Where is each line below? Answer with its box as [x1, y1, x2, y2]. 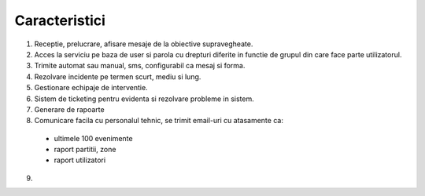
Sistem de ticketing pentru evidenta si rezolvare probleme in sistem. [34, 94, 255, 103]
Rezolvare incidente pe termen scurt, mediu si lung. [34, 71, 201, 82]
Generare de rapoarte [34, 104, 105, 114]
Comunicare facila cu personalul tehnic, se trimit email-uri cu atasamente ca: [34, 116, 283, 125]
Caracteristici [14, 12, 106, 29]
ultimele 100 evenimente [54, 133, 133, 143]
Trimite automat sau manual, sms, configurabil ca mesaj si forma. [34, 61, 246, 71]
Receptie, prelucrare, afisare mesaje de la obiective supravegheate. [34, 39, 253, 49]
